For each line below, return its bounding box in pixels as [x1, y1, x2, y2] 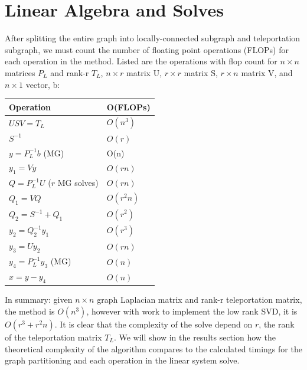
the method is [5, 305, 55, 317]
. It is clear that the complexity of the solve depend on [54, 318, 253, 330]
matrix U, [126, 66, 162, 78]
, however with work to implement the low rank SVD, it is [86, 305, 298, 317]
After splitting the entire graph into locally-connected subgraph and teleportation [5, 32, 301, 44]
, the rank [259, 318, 295, 330]
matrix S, [184, 66, 218, 78]
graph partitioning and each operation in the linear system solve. [5, 354, 240, 366]
